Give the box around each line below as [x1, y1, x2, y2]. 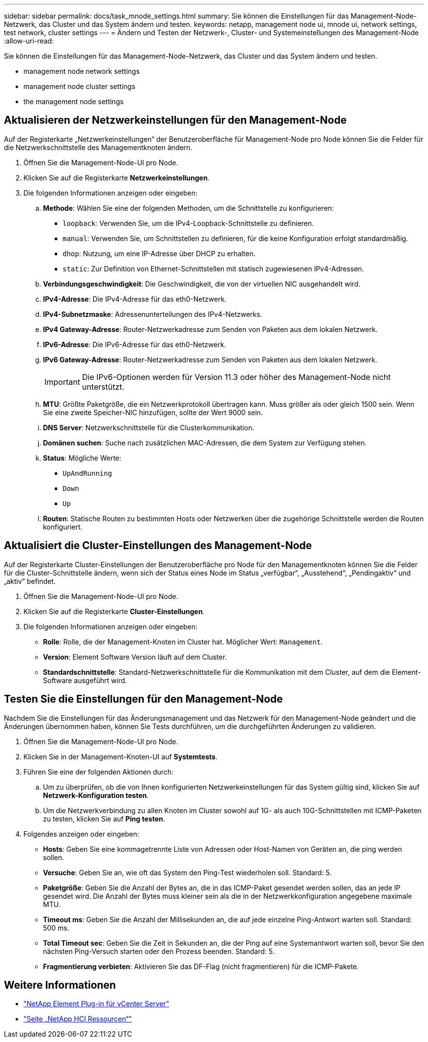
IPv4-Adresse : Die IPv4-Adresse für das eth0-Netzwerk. [43, 294, 227, 303]
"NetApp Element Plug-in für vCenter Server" [23, 999, 170, 1008]
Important [44, 377, 80, 387]
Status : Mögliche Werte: [43, 453, 122, 462]
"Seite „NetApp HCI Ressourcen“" [23, 1015, 132, 1023]
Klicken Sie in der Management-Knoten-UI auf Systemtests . [23, 752, 218, 761]
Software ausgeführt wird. [43, 676, 127, 685]
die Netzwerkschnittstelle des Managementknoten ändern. [4, 143, 193, 152]
